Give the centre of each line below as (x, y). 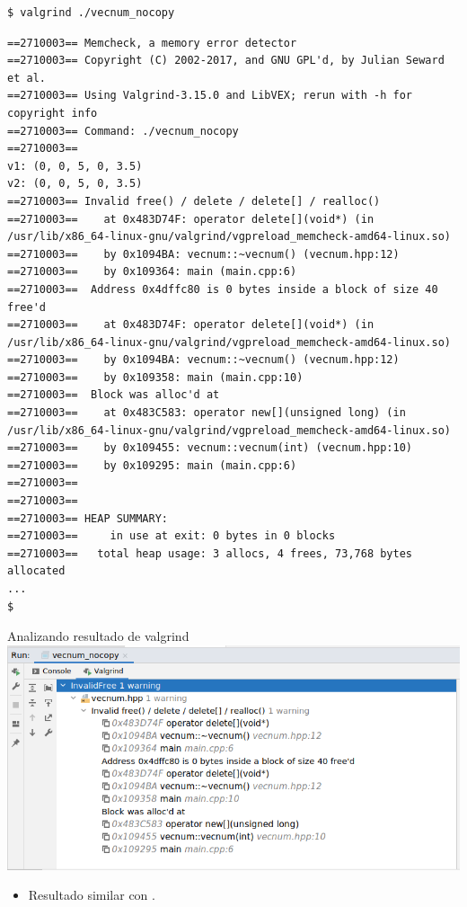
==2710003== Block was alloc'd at (114, 395)
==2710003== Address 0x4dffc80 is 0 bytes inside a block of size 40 (223, 289)
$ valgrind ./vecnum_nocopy (91, 13)
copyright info (53, 113)
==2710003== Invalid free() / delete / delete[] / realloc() (194, 201)
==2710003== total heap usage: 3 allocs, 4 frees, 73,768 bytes (210, 553)
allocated (36, 571)
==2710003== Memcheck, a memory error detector (152, 43)
